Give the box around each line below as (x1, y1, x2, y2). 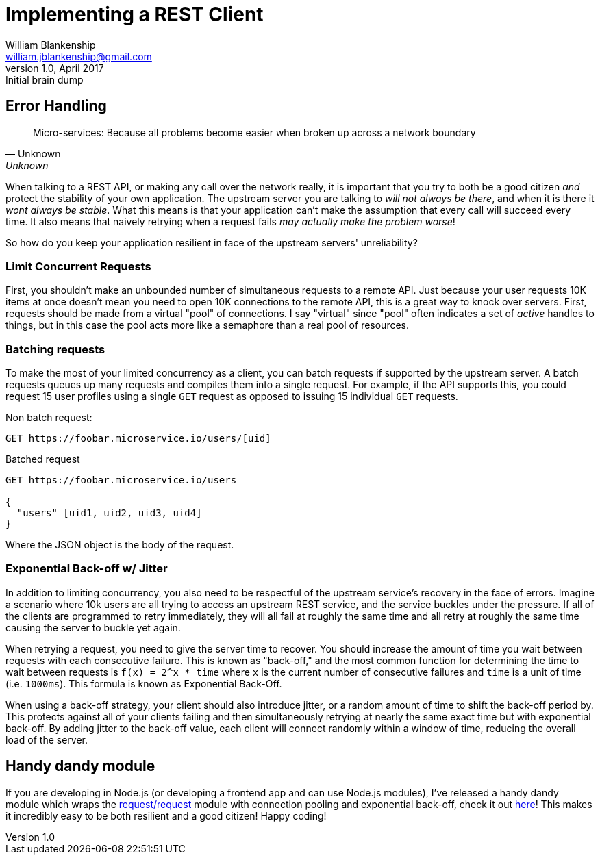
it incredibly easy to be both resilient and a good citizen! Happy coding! (5, 809, 327, 822)
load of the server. (5, 733, 88, 746)
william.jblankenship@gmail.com (5, 50, 152, 62)
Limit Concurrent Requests (5, 259, 151, 273)
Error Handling (5, 97, 107, 115)
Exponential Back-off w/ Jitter (5, 561, 168, 576)
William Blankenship (5, 38, 96, 51)
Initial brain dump (5, 73, 84, 86)
